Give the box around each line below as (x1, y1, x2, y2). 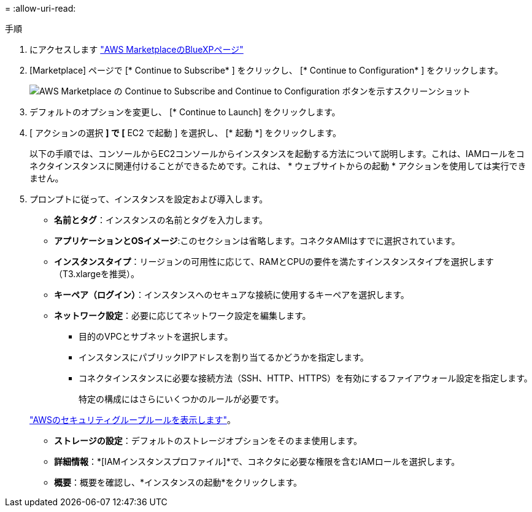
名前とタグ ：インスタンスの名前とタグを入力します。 (54, 215, 268, 225)
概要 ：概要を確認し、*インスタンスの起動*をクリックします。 (54, 477, 303, 487)
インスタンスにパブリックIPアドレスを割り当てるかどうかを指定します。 (79, 352, 369, 362)
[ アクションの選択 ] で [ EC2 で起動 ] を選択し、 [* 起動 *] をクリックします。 (29, 128, 342, 138)
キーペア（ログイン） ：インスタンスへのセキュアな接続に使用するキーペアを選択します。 (54, 289, 409, 300)
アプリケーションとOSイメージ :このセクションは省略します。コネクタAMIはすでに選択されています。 (54, 235, 460, 246)
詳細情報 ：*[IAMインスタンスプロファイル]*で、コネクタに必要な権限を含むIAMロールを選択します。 (54, 456, 460, 467)
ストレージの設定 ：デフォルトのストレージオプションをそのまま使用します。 (54, 435, 363, 446)
